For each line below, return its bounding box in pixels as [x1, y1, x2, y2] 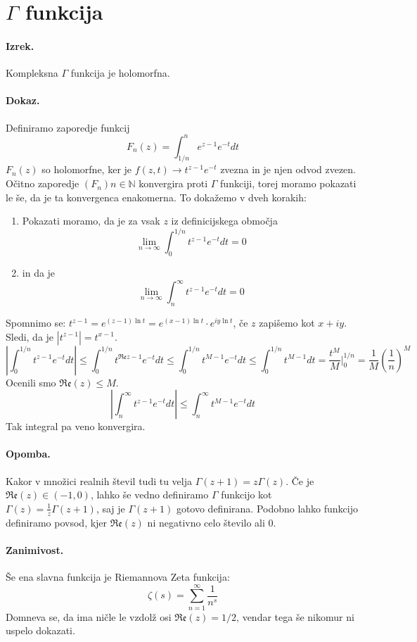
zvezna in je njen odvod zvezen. [220, 162, 357, 177]
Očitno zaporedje [6, 176, 79, 191]
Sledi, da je [6, 329, 54, 344]
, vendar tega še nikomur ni [236, 609, 354, 624]
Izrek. [6, 38, 34, 53]
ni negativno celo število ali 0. [147, 515, 276, 529]
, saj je [96, 501, 125, 515]
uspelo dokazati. [6, 623, 75, 638]
